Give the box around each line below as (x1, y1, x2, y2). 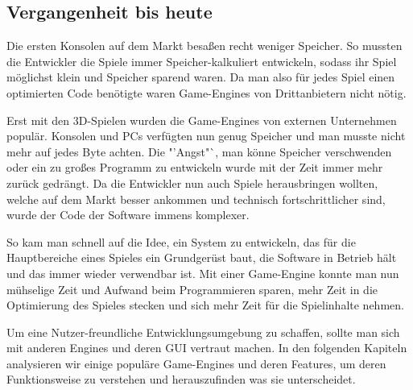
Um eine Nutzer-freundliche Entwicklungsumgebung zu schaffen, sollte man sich (6, 323, 400, 340)
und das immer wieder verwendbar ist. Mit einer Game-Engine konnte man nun (6, 264, 399, 281)
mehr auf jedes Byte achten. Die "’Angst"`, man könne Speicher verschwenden (6, 143, 392, 160)
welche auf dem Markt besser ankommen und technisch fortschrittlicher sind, (6, 190, 386, 207)
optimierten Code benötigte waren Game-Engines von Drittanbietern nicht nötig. (6, 84, 407, 101)
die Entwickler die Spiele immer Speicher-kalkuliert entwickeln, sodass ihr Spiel (6, 52, 397, 69)
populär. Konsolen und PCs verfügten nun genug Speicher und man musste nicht (6, 127, 406, 144)
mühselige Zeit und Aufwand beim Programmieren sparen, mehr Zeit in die (6, 280, 378, 297)
